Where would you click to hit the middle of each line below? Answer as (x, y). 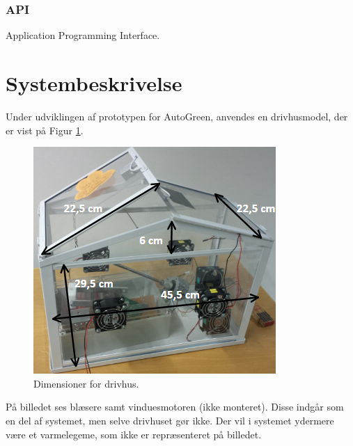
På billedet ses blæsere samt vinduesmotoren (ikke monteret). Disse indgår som (175, 407)
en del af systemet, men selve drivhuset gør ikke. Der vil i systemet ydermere (170, 420)
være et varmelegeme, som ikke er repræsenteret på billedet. (134, 434)
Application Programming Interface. (83, 35)
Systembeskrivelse (94, 83)
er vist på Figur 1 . (45, 130)
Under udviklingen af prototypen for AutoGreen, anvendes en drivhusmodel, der (177, 116)
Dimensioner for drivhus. (86, 383)
